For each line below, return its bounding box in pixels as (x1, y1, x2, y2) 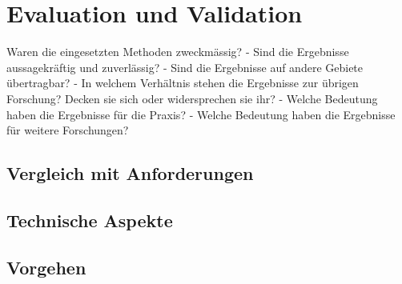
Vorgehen (6, 254, 86, 279)
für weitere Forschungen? (6, 122, 129, 138)
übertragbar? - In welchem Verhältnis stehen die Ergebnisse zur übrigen (6, 74, 359, 91)
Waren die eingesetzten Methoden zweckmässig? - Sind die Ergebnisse (6, 43, 349, 60)
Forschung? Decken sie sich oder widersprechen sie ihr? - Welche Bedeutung (6, 90, 378, 106)
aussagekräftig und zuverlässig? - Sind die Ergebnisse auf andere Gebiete (6, 58, 364, 75)
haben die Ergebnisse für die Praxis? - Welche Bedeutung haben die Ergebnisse (6, 106, 396, 122)
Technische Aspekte (6, 207, 173, 232)
